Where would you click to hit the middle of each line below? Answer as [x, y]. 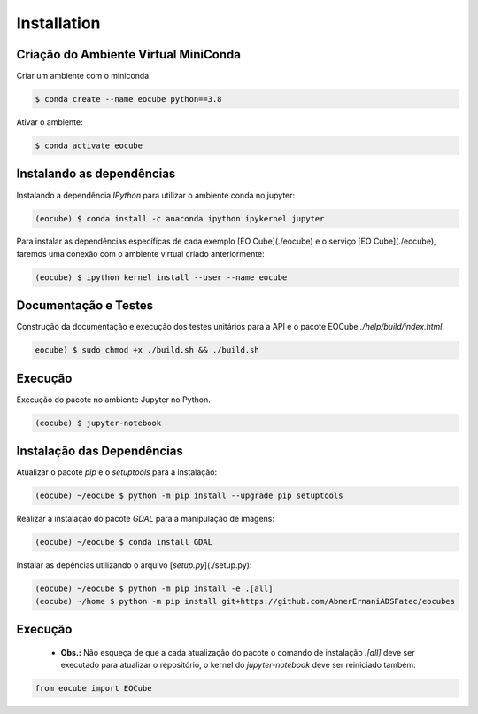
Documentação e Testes [85, 306]
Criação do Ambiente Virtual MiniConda [128, 54]
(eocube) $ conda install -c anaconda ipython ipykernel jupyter [180, 218]
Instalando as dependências [96, 174]
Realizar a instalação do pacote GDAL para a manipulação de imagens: [145, 519]
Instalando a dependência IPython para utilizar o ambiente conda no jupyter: [156, 195]
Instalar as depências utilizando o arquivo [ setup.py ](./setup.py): [134, 565]
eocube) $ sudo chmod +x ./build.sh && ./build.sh [147, 350]
